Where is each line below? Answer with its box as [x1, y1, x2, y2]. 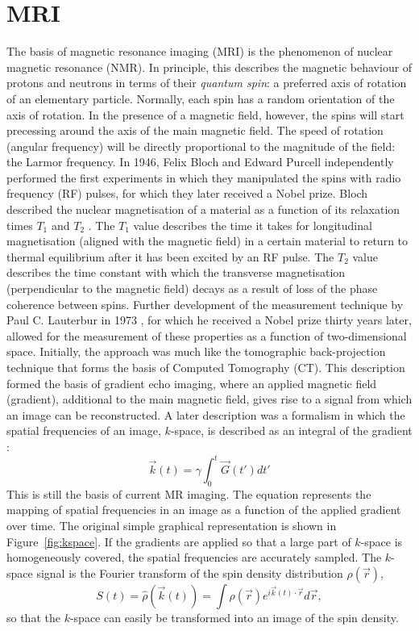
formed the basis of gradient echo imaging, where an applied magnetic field [6, 374, 377, 391]
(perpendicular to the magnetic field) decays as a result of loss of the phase [6, 280, 378, 297]
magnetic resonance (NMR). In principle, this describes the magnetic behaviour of [6, 58, 413, 75]
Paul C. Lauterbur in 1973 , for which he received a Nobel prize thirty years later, [6, 311, 412, 328]
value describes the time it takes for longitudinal [133, 216, 372, 233]
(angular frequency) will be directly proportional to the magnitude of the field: [6, 137, 396, 154]
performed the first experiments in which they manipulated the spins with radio [6, 169, 401, 186]
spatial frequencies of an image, [6, 422, 161, 439]
